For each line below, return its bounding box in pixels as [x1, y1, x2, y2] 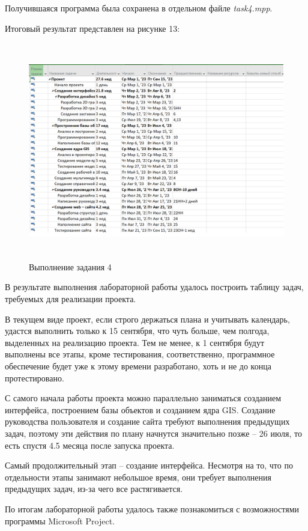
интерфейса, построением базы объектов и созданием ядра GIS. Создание [5, 403, 276, 416]
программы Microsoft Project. [5, 514, 115, 527]
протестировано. [5, 371, 64, 384]
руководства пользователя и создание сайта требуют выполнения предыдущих [5, 415, 290, 428]
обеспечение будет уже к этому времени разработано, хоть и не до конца [5, 359, 271, 372]
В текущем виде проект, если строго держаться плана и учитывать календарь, [5, 312, 290, 325]
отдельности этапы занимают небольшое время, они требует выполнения [5, 470, 271, 483]
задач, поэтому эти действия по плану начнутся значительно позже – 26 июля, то [5, 426, 302, 439]
